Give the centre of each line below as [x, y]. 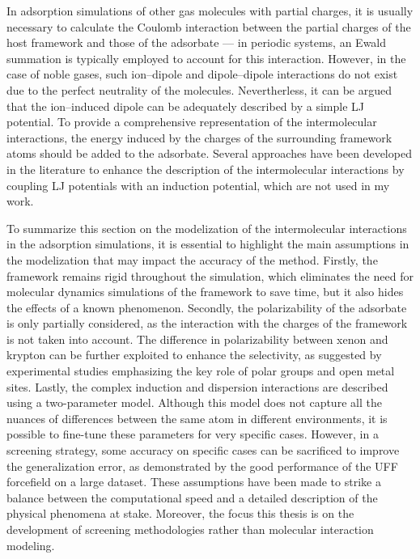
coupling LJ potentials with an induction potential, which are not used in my [198, 185]
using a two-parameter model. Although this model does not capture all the [194, 402]
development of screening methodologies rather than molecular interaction [190, 529]
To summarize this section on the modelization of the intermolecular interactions [207, 228]
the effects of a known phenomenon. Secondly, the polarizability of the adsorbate [207, 307]
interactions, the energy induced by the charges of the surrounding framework [199, 137]
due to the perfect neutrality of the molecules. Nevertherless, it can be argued [199, 89]
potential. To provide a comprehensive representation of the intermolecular [192, 122]
